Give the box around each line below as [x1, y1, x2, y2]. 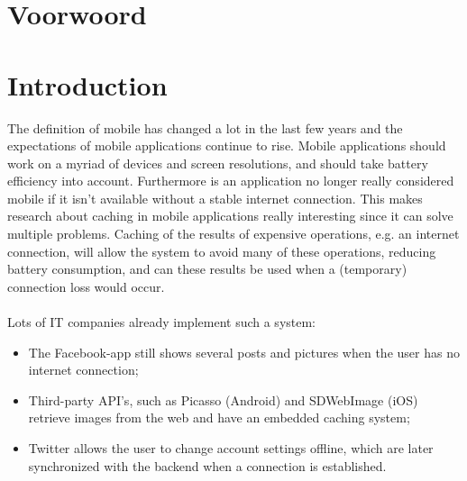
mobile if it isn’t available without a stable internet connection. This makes [7, 188, 423, 207]
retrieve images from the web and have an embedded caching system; [28, 408, 410, 427]
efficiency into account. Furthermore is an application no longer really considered [7, 171, 454, 190]
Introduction [7, 66, 168, 103]
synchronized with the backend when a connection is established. [28, 456, 387, 475]
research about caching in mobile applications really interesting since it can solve [7, 206, 453, 225]
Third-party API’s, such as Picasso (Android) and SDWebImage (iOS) [28, 390, 418, 409]
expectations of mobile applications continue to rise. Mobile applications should [7, 136, 446, 155]
